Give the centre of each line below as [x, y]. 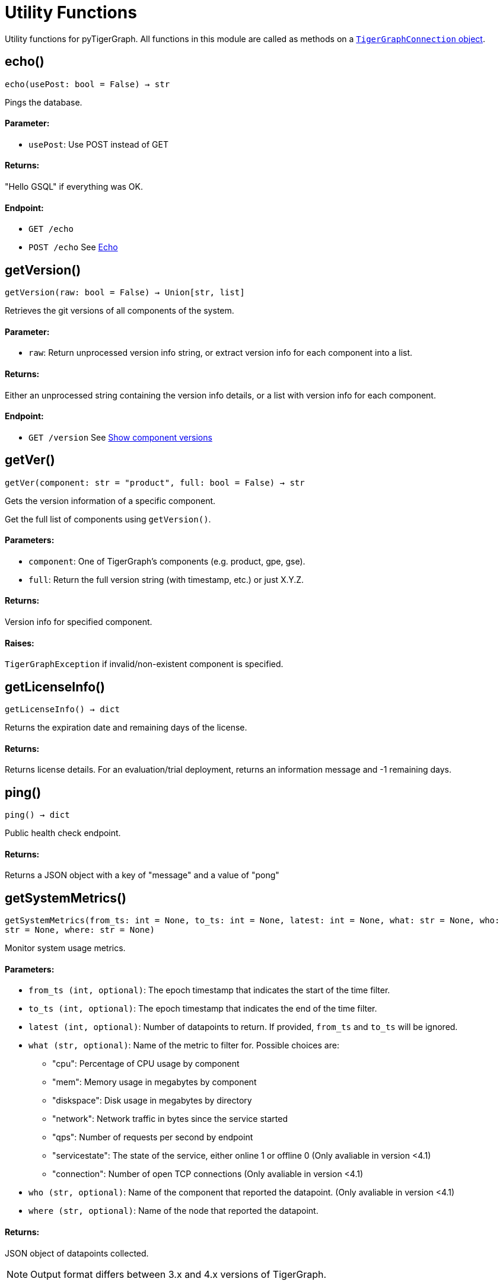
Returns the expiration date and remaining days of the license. [126, 728]
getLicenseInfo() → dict [62, 710]
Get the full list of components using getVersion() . [108, 519]
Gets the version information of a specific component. [110, 500]
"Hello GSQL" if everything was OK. [74, 187]
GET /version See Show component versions [120, 437]
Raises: [20, 643]
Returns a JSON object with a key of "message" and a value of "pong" [142, 875]
